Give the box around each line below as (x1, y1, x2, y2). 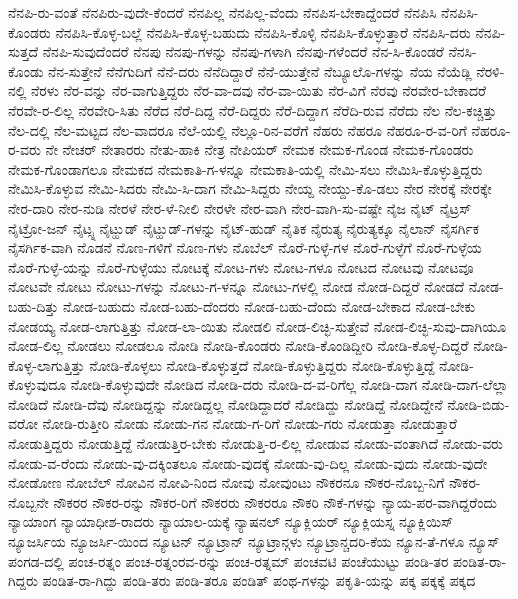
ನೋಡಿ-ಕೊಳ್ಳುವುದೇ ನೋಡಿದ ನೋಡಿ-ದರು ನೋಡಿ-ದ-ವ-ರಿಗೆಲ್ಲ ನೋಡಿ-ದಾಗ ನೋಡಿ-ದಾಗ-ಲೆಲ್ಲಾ (70, 374, 509, 395)
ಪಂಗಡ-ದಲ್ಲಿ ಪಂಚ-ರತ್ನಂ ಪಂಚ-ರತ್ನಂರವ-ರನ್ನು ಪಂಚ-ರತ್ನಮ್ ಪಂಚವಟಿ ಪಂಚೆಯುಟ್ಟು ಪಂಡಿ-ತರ (8, 550, 449, 571)
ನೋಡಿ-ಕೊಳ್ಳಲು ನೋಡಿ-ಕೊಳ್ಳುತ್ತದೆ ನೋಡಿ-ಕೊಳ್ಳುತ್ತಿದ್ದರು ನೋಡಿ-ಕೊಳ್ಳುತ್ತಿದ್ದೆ (89, 354, 435, 375)
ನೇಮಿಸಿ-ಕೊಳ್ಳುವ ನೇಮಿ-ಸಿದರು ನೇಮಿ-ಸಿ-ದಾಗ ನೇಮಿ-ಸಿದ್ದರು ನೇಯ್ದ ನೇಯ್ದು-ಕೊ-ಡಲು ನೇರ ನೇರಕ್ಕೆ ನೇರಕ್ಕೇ (8, 178, 492, 199)
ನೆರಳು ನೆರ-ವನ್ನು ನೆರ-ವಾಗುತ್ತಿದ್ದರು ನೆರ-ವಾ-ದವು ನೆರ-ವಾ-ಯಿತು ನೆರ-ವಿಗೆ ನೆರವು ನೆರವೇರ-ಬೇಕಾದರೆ (31, 80, 487, 101)
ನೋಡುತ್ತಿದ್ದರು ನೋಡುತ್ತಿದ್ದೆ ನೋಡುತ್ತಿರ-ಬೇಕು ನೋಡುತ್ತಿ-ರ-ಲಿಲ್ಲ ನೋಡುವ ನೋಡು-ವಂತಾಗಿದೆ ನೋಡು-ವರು (8, 433, 503, 454)
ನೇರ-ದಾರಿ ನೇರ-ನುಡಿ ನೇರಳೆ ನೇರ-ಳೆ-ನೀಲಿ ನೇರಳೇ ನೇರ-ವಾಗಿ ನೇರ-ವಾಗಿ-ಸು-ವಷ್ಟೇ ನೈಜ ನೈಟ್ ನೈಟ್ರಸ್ (8, 197, 472, 218)
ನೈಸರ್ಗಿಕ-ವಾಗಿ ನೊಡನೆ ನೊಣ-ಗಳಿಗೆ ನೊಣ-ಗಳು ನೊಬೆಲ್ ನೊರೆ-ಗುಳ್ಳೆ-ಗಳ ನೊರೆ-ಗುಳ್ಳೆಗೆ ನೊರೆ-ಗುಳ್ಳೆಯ (8, 237, 482, 258)
